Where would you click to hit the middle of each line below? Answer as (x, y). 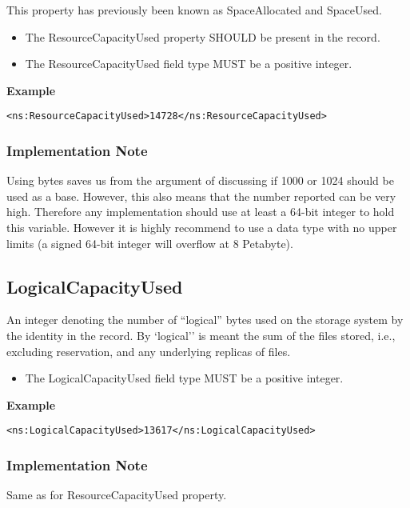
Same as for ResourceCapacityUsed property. (117, 495)
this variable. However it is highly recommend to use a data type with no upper (202, 228)
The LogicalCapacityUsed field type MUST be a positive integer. (184, 378)
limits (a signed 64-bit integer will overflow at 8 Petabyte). (150, 243)
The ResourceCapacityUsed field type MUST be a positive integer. (189, 64)
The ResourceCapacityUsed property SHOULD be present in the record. (203, 36)
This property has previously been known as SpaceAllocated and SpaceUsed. (194, 10)
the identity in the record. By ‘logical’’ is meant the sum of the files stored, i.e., (201, 336)
